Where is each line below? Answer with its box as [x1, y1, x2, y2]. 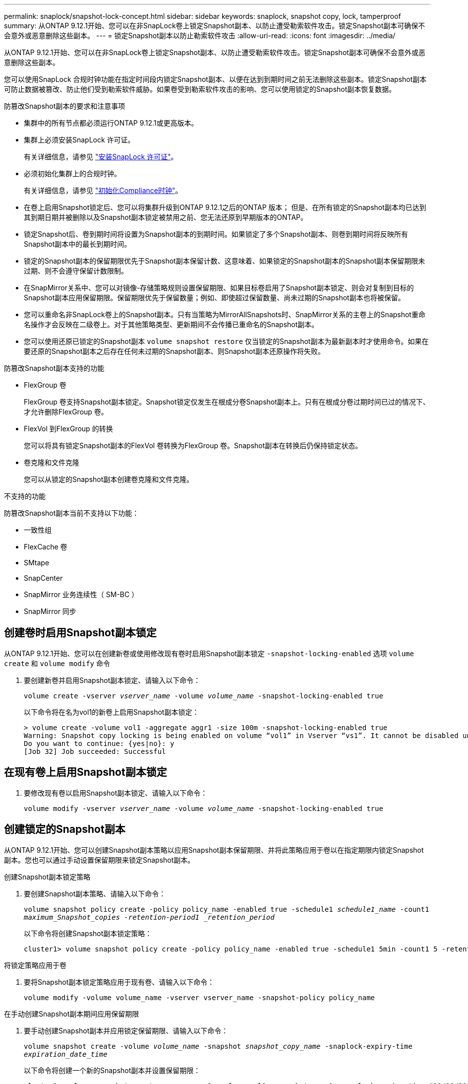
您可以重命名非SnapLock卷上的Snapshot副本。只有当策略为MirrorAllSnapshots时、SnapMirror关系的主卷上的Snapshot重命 [24, 310, 425, 319]
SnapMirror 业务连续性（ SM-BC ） [24, 590, 139, 599]
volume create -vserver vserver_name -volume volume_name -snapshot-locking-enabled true [24, 691, 383, 700]
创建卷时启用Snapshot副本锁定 [4, 626, 157, 639]
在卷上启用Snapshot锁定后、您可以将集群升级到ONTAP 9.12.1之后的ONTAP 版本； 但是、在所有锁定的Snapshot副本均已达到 [24, 203, 426, 211]
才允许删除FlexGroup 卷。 [24, 407, 108, 416]
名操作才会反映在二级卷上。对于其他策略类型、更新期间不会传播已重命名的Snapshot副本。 [24, 320, 319, 329]
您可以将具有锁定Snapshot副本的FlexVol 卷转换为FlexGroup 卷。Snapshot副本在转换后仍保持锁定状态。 [24, 441, 362, 450]
